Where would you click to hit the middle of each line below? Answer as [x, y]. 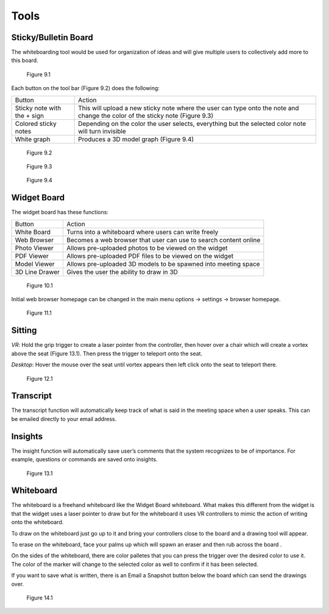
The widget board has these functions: [60, 212]
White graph [33, 139]
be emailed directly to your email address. [64, 419]
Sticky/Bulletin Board [52, 37]
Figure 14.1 [40, 598]
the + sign [29, 116]
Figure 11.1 [39, 313]
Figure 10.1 [40, 285]
